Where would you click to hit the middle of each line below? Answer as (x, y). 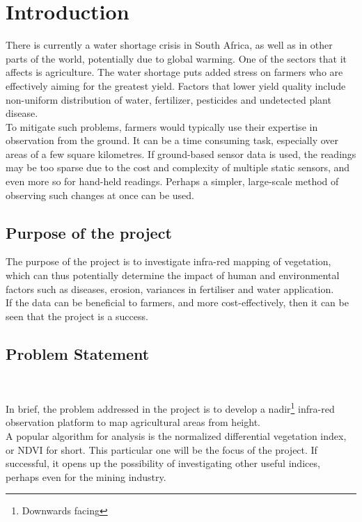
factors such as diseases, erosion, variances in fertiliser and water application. (170, 288)
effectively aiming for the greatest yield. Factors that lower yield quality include (176, 85)
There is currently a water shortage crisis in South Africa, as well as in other (169, 45)
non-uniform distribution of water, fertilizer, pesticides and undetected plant (168, 99)
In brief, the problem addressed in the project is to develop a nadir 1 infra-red (170, 408)
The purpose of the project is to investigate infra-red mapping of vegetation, (168, 261)
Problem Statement (78, 353)
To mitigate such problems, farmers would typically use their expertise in (162, 126)
